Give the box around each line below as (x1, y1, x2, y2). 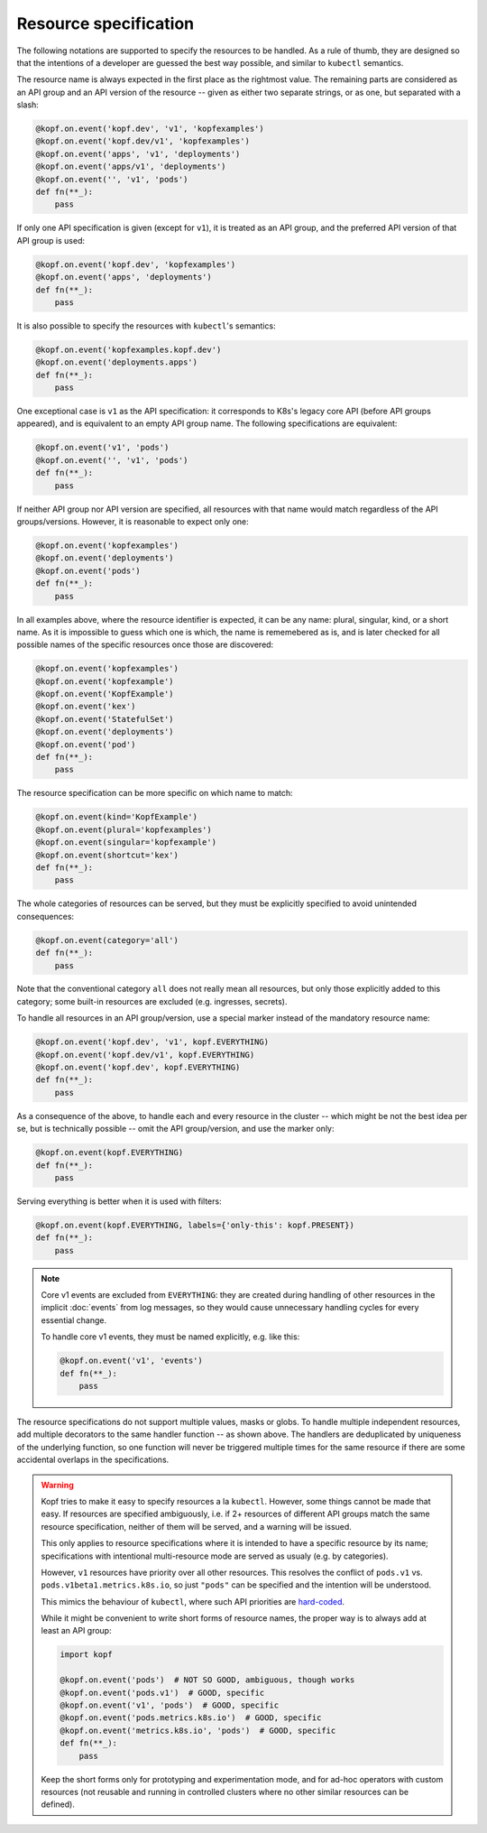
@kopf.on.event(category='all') (35, 935, 179, 945)
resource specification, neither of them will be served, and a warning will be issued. (41, 1521, 352, 1532)
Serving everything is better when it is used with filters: (16, 1196, 222, 1207)
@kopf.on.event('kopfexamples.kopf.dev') (35, 344, 222, 355)
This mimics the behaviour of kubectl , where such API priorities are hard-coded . (41, 1596, 345, 1606)
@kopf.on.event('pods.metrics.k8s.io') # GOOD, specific (60, 1713, 322, 1723)
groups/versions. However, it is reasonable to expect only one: (16, 516, 250, 527)
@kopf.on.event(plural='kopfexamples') (35, 824, 212, 835)
